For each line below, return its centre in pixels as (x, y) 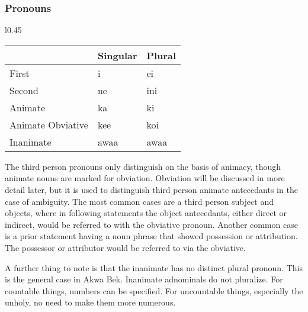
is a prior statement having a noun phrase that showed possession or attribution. (151, 236)
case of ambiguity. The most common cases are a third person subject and (139, 201)
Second (24, 90)
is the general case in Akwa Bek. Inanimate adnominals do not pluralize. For (144, 279)
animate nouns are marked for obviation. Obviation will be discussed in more (145, 178)
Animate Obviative (49, 124)
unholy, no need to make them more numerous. (90, 302)
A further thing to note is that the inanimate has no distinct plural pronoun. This (154, 267)
